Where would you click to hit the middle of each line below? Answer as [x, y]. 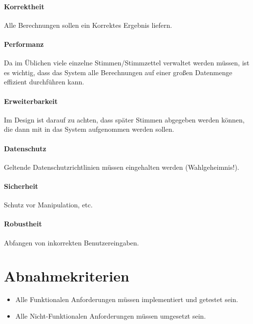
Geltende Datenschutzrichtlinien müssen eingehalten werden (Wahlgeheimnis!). [122, 167]
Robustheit [23, 224]
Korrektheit [24, 6]
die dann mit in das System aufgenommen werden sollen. [89, 129]
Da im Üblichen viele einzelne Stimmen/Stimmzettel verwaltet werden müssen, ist [127, 63]
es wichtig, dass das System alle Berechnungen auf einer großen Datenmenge [118, 72]
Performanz [24, 44]
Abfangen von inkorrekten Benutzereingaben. [72, 242]
